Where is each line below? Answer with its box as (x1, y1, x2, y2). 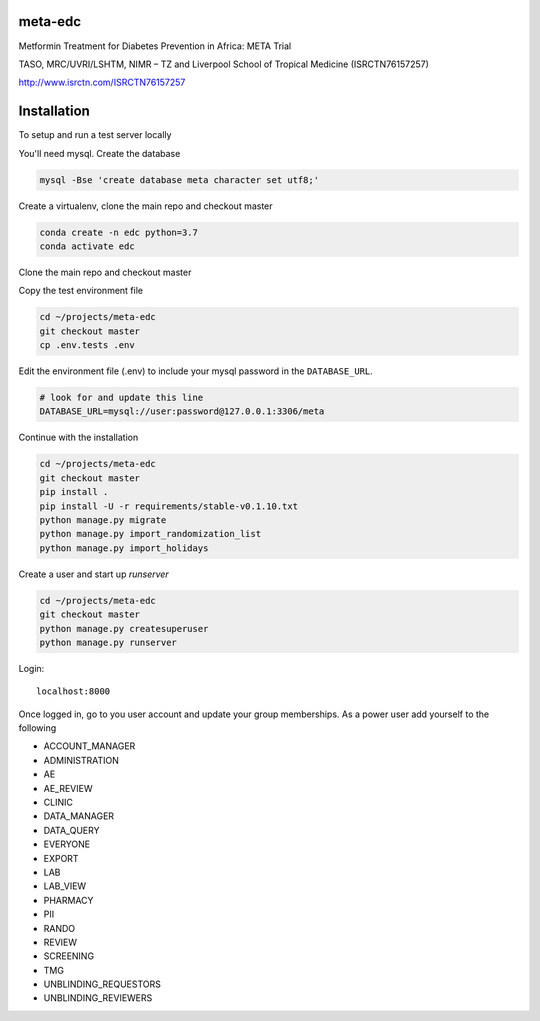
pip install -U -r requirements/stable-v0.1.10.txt (39, 500, 299, 512)
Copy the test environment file (18, 285, 144, 297)
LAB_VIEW (43, 880, 87, 892)
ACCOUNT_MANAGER (43, 740, 136, 752)
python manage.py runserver (39, 636, 177, 648)
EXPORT (43, 852, 79, 864)
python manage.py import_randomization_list (39, 528, 262, 540)
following (18, 722, 57, 734)
